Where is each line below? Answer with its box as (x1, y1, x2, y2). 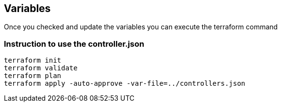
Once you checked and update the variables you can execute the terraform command (4, 23, 278, 31)
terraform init (4, 56, 62, 65)
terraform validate (4, 64, 78, 72)
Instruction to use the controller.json (4, 39, 145, 49)
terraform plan (4, 72, 62, 80)
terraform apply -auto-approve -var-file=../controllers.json (4, 79, 246, 88)
